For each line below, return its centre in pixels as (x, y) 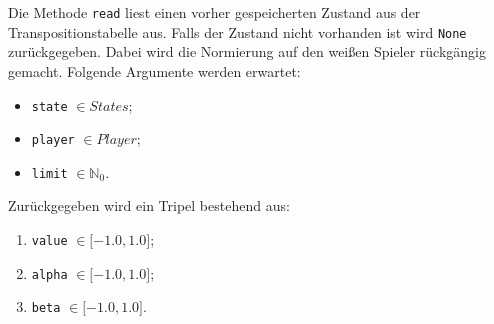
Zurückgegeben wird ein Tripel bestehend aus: (149, 205)
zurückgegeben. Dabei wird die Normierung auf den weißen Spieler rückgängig (247, 51)
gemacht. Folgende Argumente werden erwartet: (154, 70)
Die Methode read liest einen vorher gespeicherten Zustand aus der (214, 12)
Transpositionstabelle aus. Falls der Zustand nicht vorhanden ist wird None (237, 31)
